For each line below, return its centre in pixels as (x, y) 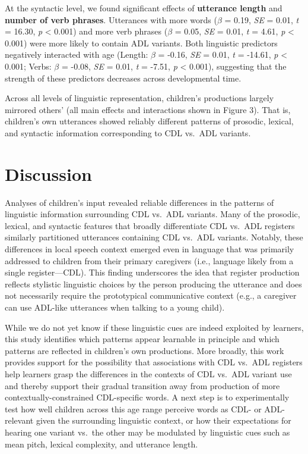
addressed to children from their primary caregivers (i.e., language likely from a (149, 260)
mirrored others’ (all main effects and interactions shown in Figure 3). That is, (148, 109)
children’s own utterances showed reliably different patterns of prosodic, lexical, (149, 121)
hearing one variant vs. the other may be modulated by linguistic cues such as (147, 432)
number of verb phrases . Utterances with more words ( (111, 19)
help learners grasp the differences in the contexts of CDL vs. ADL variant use (148, 373)
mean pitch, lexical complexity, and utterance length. (101, 444)
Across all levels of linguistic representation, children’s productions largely (139, 98)
